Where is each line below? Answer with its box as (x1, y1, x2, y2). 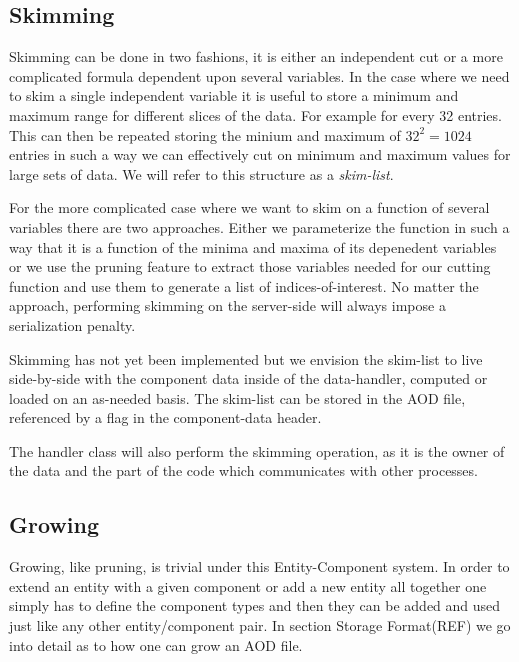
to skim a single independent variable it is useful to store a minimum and (9, 85, 459, 106)
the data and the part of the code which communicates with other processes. (9, 460, 478, 481)
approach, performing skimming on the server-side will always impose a (9, 295, 446, 316)
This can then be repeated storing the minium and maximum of (9, 124, 401, 145)
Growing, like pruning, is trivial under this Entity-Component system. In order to (9, 556, 510, 577)
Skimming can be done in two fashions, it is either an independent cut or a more (9, 46, 503, 67)
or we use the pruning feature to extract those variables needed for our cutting (9, 256, 491, 277)
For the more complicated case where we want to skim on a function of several (9, 197, 490, 218)
